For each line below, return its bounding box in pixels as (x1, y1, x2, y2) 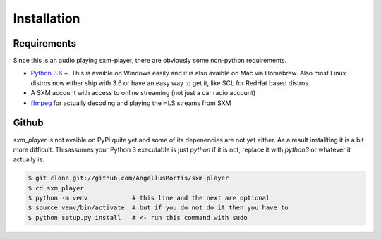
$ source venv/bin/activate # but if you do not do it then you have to (28, 204, 289, 212)
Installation (13, 11, 80, 26)
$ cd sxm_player (28, 184, 85, 192)
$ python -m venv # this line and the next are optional (28, 194, 270, 202)
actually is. (13, 155, 45, 164)
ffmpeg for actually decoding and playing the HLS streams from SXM (30, 99, 231, 107)
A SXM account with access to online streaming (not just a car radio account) (30, 89, 256, 97)
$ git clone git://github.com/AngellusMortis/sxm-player (28, 174, 229, 183)
